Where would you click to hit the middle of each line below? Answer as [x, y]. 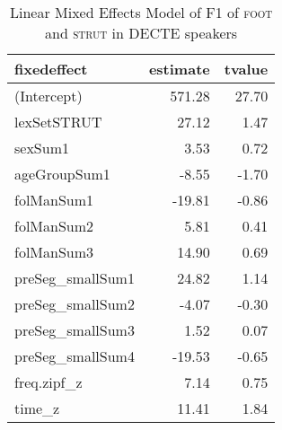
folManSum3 [54, 252]
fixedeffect [51, 69]
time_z [37, 408]
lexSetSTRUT [58, 122]
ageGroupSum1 [62, 174]
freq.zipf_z [48, 382]
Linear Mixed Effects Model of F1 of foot [141, 12]
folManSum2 [54, 226]
